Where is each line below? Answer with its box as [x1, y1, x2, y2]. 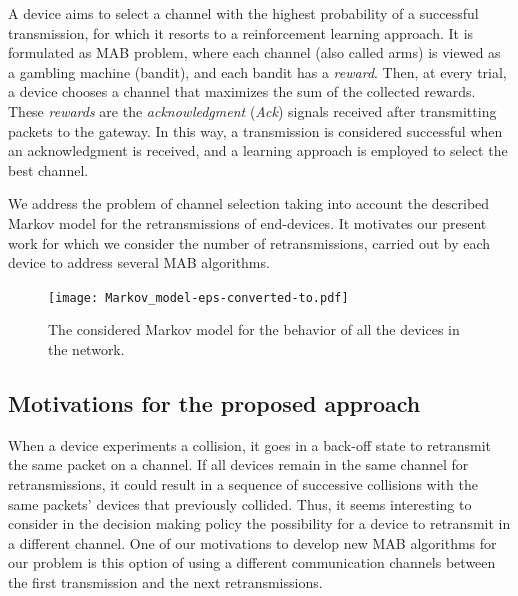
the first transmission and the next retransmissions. [8, 571, 323, 592]
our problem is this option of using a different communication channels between [8, 552, 496, 573]
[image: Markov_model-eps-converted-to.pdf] [48, 290, 349, 305]
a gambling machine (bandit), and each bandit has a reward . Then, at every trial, [8, 61, 507, 82]
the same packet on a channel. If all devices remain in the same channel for [8, 454, 469, 475]
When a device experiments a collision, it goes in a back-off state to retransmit [8, 434, 492, 455]
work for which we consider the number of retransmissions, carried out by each [8, 232, 491, 253]
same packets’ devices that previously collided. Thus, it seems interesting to [8, 493, 472, 514]
